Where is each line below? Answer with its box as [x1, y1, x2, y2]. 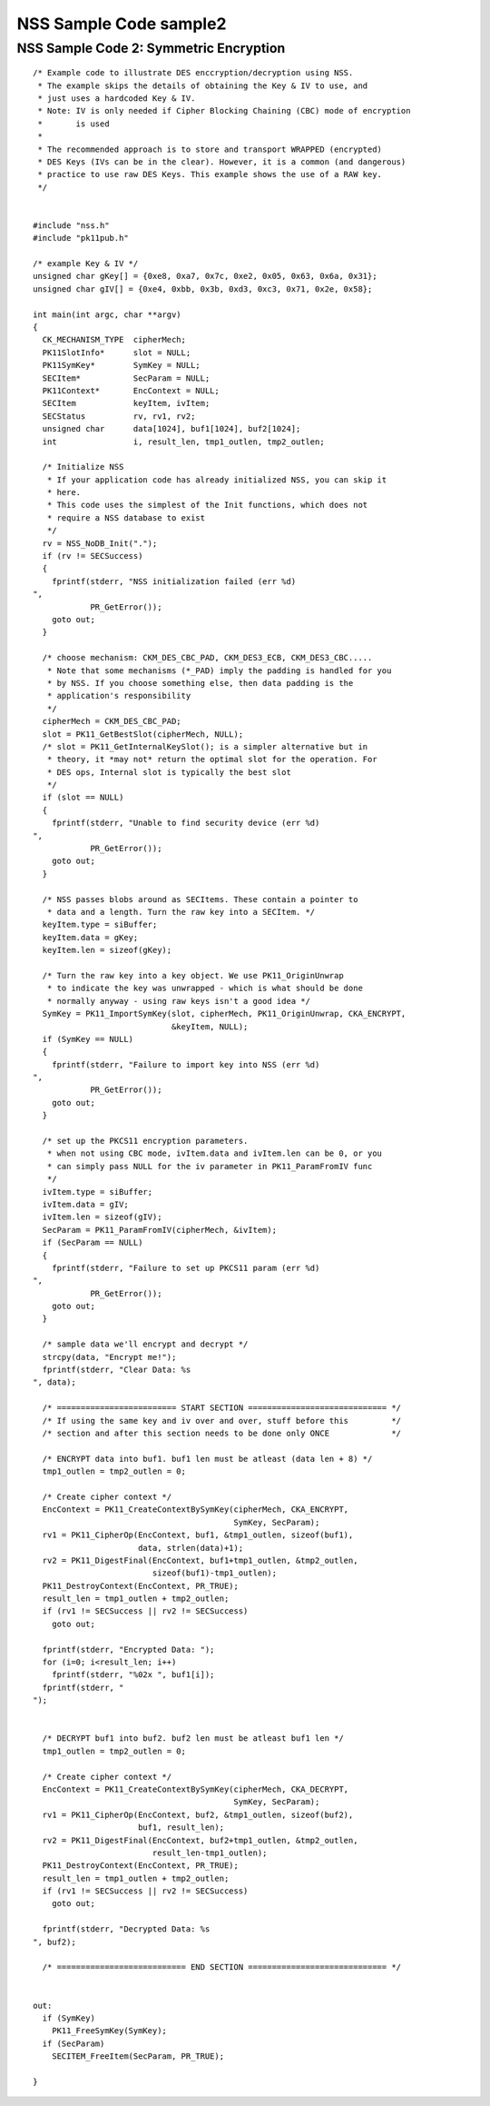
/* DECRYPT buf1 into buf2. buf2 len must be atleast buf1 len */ [42, 1733, 344, 1743]
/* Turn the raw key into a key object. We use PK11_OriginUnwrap [42, 970, 344, 980]
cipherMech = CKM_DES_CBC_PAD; [42, 716, 181, 727]
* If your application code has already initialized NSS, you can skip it [46, 474, 387, 485]
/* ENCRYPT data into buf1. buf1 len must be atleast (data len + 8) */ [42, 1454, 373, 1464]
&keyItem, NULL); [171, 1021, 249, 1031]
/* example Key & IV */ [33, 259, 139, 269]
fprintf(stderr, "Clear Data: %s [42, 1365, 191, 1376]
